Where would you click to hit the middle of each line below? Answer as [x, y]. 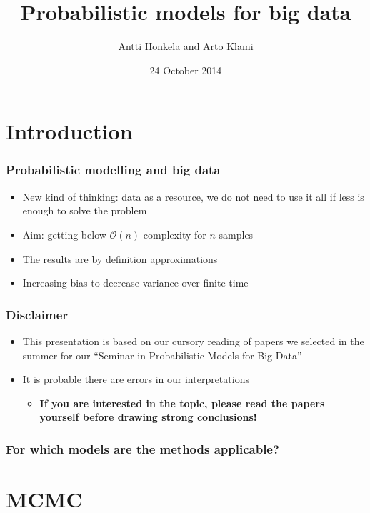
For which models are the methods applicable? [142, 448]
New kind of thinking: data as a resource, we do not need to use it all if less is [193, 196]
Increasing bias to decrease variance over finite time [135, 283]
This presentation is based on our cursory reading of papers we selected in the [193, 340]
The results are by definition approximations [120, 258]
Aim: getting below [64, 234]
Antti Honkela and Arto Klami [186, 46]
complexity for [175, 234]
